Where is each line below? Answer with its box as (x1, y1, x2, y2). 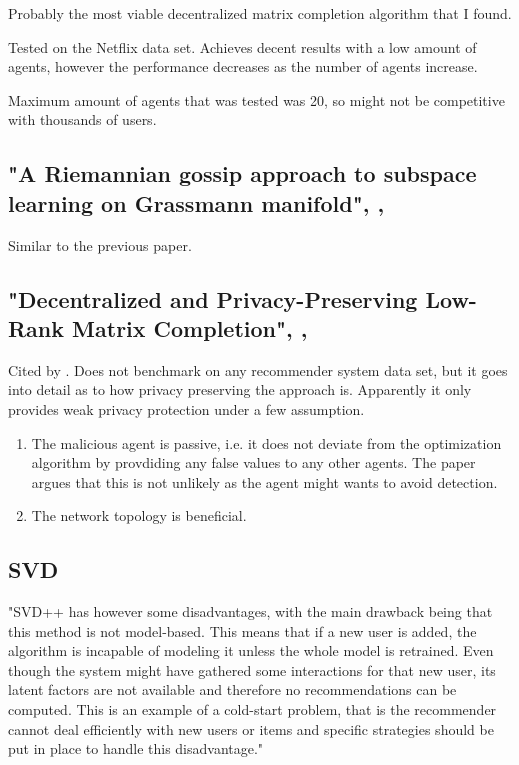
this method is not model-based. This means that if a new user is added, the (8, 620, 477, 641)
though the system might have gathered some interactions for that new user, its (8, 659, 496, 680)
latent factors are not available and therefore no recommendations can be (8, 679, 457, 700)
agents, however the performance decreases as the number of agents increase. (8, 56, 478, 77)
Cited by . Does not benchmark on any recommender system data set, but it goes (8, 359, 508, 380)
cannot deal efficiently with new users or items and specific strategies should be (8, 718, 494, 739)
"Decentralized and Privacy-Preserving (8, 283, 418, 314)
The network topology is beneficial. (31, 505, 247, 526)
